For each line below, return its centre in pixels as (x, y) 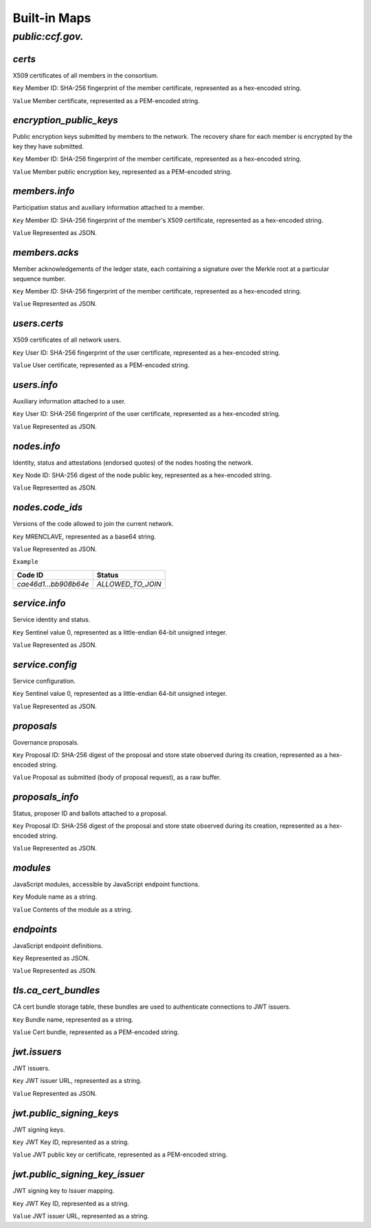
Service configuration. (44, 681)
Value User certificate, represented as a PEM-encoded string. (101, 365)
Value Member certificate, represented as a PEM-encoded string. (106, 100)
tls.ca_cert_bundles (56, 990)
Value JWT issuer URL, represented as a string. (81, 1216)
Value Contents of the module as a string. (72, 909)
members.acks (46, 253)
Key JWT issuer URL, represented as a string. (77, 1081)
